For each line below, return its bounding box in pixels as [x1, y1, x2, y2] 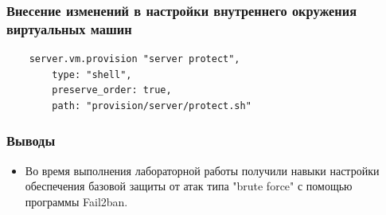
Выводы [6, 131, 56, 150]
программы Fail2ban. [25, 193, 128, 209]
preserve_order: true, [52, 84, 172, 96]
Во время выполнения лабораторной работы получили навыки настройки [25, 162, 380, 178]
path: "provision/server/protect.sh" [52, 100, 251, 111]
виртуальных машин [6, 18, 132, 38]
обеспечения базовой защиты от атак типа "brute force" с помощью [25, 178, 353, 194]
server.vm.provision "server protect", [29, 53, 240, 65]
